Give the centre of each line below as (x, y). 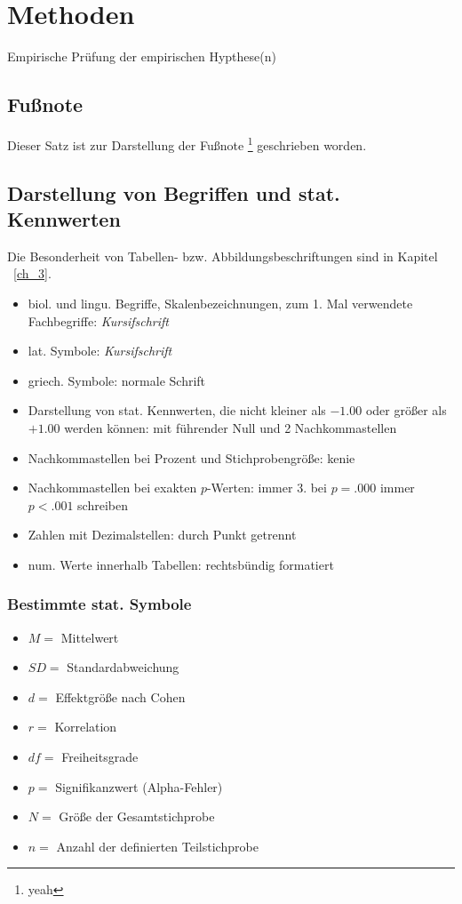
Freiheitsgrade (100, 757)
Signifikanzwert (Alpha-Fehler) (139, 786)
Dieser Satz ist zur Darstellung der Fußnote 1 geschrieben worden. (187, 143)
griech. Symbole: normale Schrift (117, 380)
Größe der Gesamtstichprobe (137, 816)
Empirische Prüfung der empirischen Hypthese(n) (142, 56)
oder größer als (406, 410)
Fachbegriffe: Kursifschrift (98, 320)
